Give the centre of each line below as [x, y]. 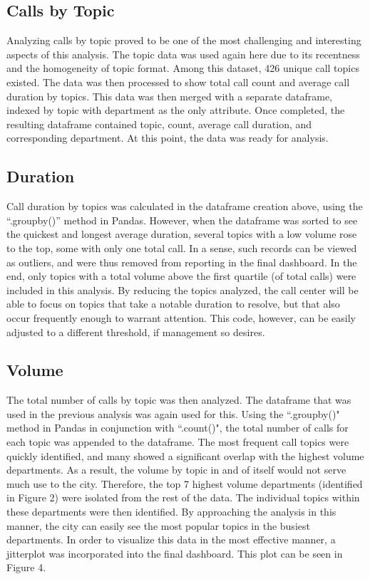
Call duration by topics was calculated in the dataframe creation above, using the [185, 206]
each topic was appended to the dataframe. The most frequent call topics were [178, 442]
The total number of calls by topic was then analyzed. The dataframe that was [179, 400]
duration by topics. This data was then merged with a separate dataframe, [170, 96]
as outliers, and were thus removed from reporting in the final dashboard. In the [182, 262]
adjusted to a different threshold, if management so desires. [136, 332]
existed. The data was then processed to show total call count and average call [178, 82]
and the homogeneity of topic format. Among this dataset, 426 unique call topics [183, 68]
